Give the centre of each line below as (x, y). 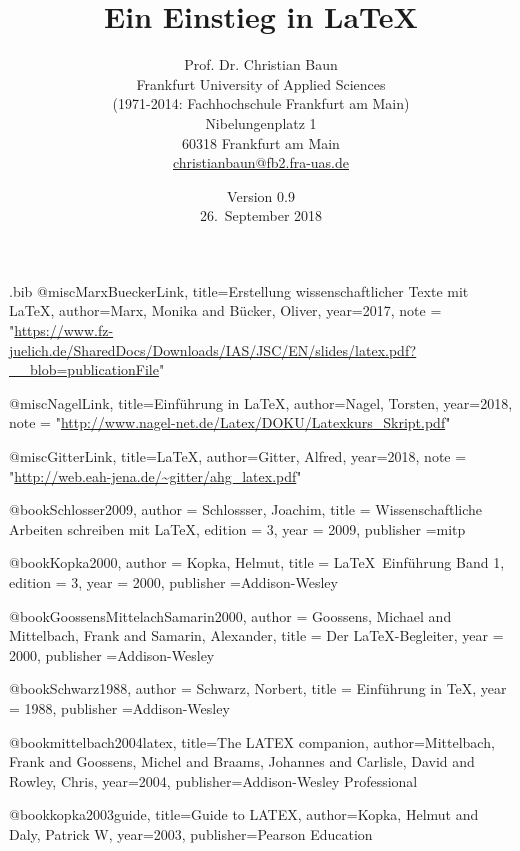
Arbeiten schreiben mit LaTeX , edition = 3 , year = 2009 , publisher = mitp (237, 528)
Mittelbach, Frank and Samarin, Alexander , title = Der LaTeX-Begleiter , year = (256, 635)
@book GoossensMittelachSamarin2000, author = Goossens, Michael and (230, 615)
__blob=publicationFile (84, 369)
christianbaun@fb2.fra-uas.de (261, 162)
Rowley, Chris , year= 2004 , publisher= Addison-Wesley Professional (213, 780)
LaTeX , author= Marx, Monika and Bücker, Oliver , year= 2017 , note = (225, 310)
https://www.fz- (64, 330)
